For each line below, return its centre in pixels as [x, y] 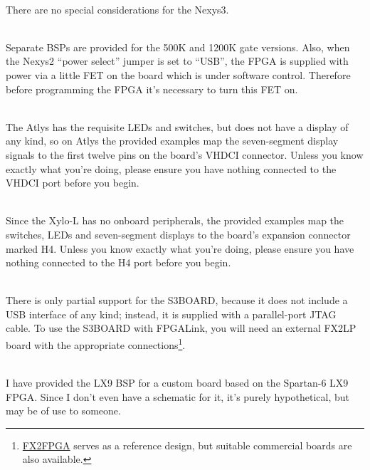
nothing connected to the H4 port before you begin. [118, 262]
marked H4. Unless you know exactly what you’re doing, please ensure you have [180, 248]
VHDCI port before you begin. [73, 183]
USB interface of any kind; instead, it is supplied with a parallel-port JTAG [171, 314]
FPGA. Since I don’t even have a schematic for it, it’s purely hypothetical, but [178, 396]
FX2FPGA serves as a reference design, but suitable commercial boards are [187, 445]
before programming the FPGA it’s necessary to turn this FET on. [152, 89]
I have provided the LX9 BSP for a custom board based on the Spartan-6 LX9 [177, 382]
